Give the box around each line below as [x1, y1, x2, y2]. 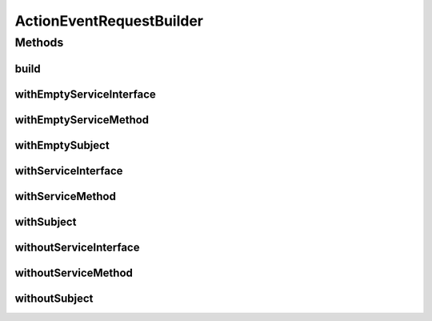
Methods [14, 35, 64, 50]
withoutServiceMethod [14, 266, 134, 279]
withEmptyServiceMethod [14, 113, 150, 126]
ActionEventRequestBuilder [14, 12, 204, 30]
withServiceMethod [14, 189, 116, 203]
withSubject [14, 215, 77, 228]
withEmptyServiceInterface [14, 87, 156, 101]
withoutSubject [14, 291, 94, 305]
